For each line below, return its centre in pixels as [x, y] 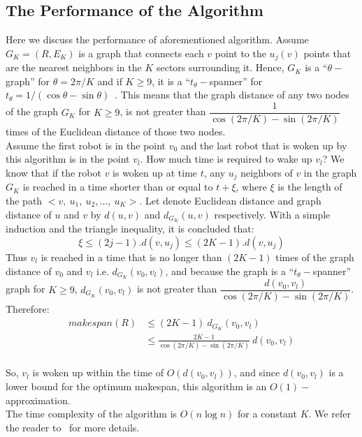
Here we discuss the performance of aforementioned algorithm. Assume [157, 39]
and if [110, 81]
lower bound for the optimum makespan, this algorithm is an [136, 386]
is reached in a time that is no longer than [131, 257]
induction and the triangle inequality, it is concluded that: [130, 229]
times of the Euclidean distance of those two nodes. [116, 132]
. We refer [330, 414]
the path [24, 200]
